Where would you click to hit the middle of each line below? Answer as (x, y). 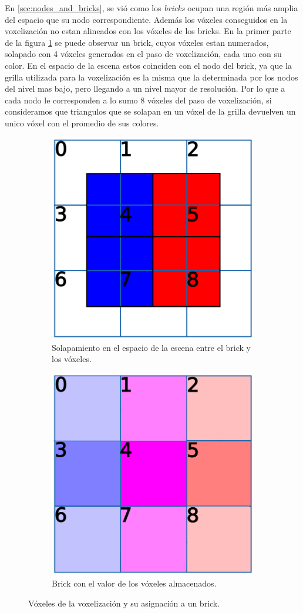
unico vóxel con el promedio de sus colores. (82, 123)
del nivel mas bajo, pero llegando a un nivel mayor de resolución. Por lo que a (145, 88)
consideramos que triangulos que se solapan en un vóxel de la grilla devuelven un (150, 111)
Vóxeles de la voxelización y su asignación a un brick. (124, 603)
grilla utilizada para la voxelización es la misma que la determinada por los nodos (151, 77)
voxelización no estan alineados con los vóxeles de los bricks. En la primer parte (148, 31)
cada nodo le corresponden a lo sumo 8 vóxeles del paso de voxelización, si (138, 100)
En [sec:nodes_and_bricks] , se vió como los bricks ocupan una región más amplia (151, 8)
